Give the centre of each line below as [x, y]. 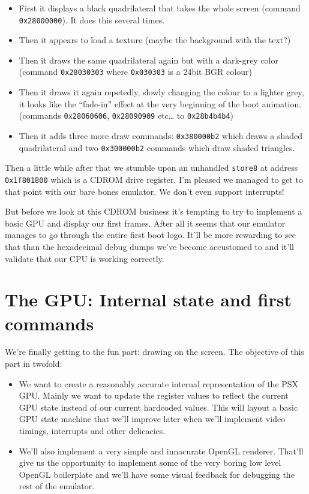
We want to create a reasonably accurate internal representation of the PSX [159, 383]
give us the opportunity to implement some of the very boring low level [150, 463]
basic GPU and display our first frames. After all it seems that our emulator [145, 223]
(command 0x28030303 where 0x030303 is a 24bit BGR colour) [135, 72]
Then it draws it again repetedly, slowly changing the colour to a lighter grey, [161, 92]
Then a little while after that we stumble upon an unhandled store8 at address [151, 168]
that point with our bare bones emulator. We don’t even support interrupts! [145, 191]
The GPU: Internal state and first [148, 299]
